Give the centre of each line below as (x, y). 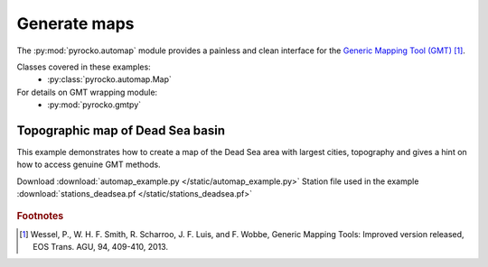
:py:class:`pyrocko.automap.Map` (109, 79)
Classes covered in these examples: (84, 67)
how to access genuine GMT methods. (89, 165)
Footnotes (40, 216)
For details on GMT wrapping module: (87, 92)
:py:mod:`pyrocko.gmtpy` (94, 105)
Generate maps (75, 23)
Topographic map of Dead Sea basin (121, 130)
